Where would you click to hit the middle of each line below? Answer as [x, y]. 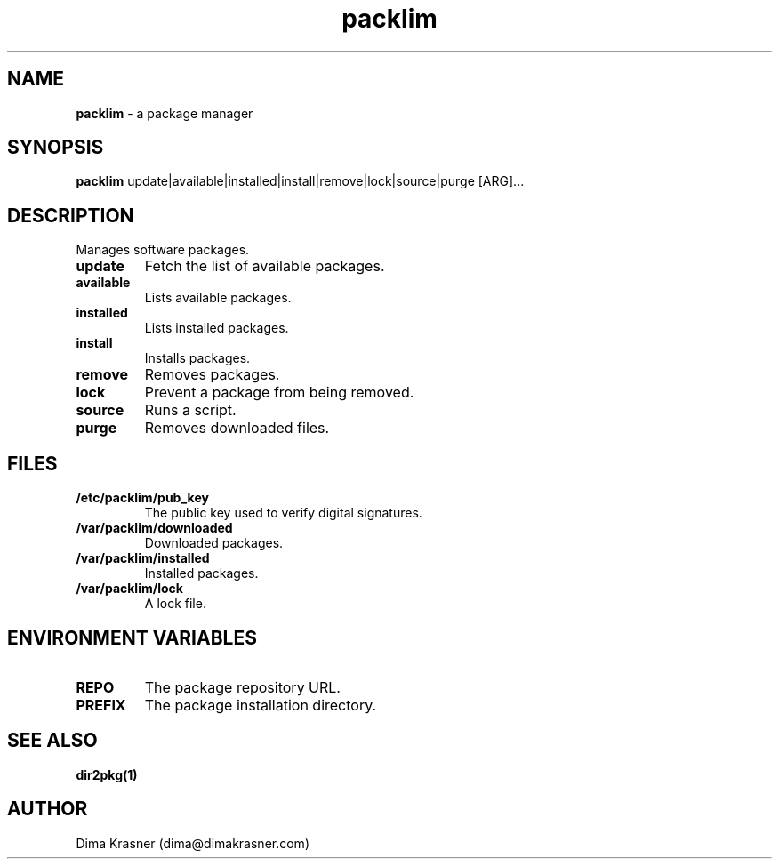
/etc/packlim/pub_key [142, 498]
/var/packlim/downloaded [154, 528]
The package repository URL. [242, 687]
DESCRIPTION [71, 215]
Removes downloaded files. [237, 428]
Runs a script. [190, 410]
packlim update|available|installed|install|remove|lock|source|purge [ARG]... [300, 181]
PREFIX [101, 705]
